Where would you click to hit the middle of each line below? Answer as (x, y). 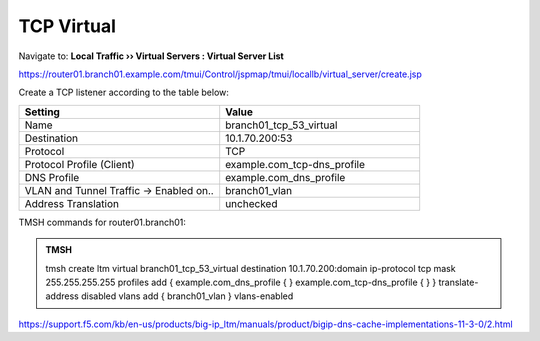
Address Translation (72, 203)
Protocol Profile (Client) (79, 164)
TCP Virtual (67, 26)
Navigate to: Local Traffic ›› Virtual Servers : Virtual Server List (151, 56)
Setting (42, 112)
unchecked (251, 203)
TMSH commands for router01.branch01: (102, 222)
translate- (458, 282)
